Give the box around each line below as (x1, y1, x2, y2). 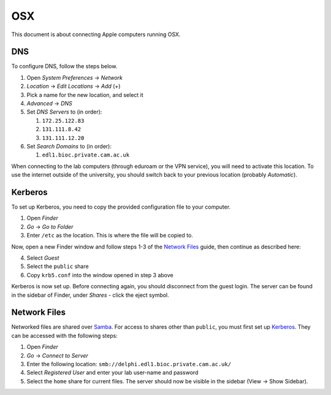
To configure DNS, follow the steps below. (11, 63, 118, 70)
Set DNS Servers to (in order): (26, 108, 102, 116)
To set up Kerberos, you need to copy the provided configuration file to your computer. (11, 203, 231, 211)
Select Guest (26, 255, 59, 261)
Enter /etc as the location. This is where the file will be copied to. (26, 232, 193, 239)
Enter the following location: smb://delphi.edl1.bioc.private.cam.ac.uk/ (26, 361, 232, 368)
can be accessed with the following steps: (11, 332, 118, 339)
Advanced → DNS (26, 100, 73, 107)
